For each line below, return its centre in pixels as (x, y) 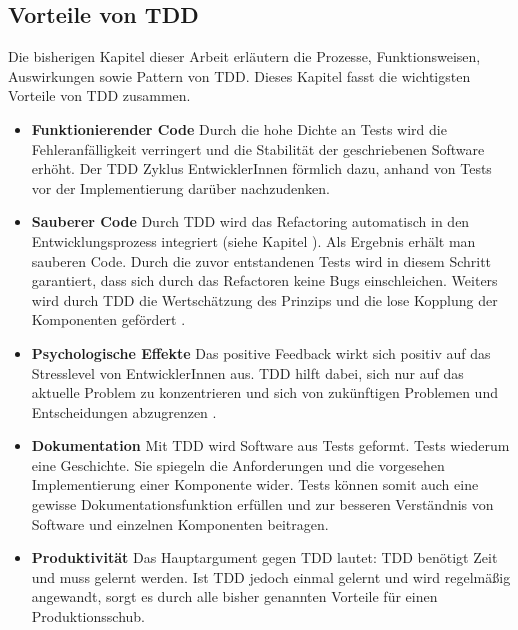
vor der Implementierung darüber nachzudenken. (180, 187)
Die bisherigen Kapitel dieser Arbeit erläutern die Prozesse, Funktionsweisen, (244, 56)
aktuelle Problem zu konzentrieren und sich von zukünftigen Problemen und (264, 392)
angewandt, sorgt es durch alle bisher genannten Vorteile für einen (234, 596)
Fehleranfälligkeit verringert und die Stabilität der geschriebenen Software (258, 148)
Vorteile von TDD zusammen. (99, 95)
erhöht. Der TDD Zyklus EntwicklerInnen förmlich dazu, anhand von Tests (261, 168)
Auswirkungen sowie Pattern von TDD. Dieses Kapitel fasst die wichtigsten (239, 75)
